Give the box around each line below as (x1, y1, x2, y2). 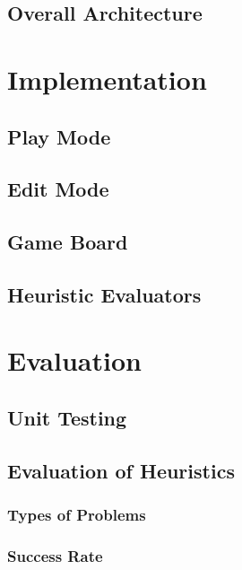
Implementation (7, 60, 207, 97)
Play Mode (7, 122, 111, 150)
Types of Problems (7, 504, 146, 526)
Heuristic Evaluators (7, 280, 202, 308)
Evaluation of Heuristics (7, 456, 235, 484)
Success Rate (7, 544, 103, 566)
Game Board (7, 228, 128, 256)
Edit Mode (7, 175, 109, 203)
